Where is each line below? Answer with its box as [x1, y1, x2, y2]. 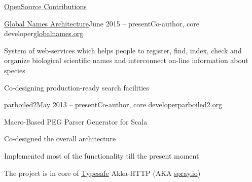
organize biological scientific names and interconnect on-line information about [4, 55, 248, 66]
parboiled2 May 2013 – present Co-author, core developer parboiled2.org [4, 99, 223, 110]
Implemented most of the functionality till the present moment [4, 150, 199, 161]
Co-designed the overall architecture [4, 133, 116, 144]
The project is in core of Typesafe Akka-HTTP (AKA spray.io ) [4, 167, 201, 178]
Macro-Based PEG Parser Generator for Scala [4, 116, 148, 127]
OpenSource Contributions [4, 1, 87, 11]
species [4, 65, 25, 75]
